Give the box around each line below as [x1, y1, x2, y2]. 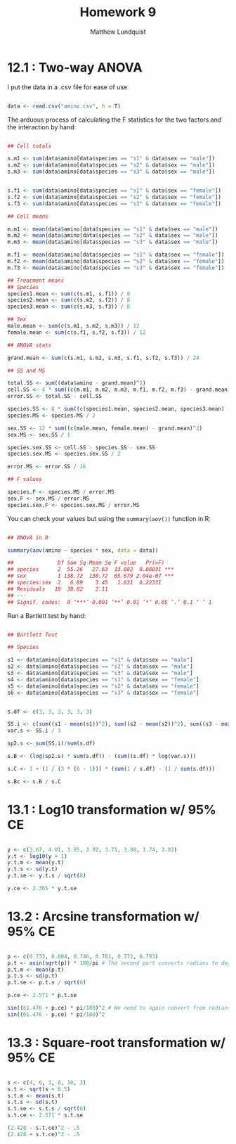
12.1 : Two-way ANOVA [7, 59, 143, 75]
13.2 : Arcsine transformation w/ [7, 908, 199, 925]
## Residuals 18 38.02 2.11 [7, 585, 109, 593]
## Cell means [7, 212, 49, 220]
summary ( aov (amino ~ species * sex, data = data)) [7, 546, 159, 554]
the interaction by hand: [7, 122, 77, 131]
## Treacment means [7, 277, 65, 284]
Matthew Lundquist [90, 27, 146, 36]
